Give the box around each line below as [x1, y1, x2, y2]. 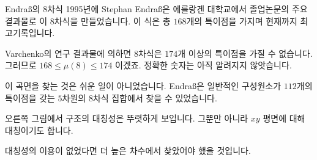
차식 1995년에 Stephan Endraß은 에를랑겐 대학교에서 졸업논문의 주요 [47, 2, 308, 15]
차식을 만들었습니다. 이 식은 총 [54, 14, 171, 27]
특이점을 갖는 [5, 91, 55, 104]
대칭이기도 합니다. [5, 123, 73, 136]
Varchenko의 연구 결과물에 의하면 [5, 46, 132, 59]
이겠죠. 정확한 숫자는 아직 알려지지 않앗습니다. [115, 59, 292, 71]
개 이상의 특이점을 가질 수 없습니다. [177, 46, 313, 59]
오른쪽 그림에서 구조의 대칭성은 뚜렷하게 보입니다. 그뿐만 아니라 [5, 112, 248, 125]
